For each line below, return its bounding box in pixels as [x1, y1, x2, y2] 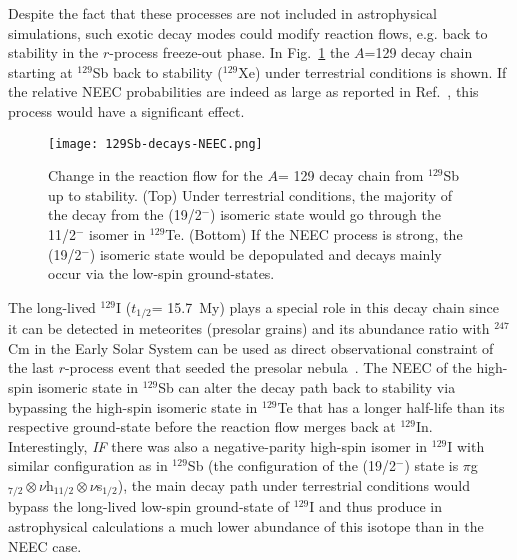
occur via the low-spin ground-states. [48, 263, 275, 284]
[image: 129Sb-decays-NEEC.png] [48, 136, 263, 151]
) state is [404, 455, 459, 476]
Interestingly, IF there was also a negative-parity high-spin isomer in [8, 435, 428, 456]
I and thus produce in [309, 496, 443, 517]
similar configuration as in [8, 455, 168, 476]
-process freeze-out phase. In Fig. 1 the [109, 42, 350, 63]
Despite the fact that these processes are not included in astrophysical [8, 3, 437, 23]
